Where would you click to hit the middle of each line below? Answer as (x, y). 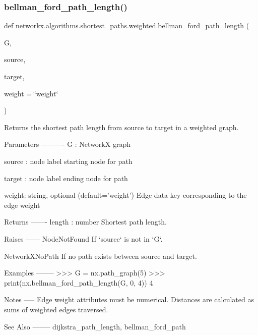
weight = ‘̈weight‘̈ (31, 93)
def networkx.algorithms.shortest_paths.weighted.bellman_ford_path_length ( (127, 25)
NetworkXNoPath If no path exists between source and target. (101, 256)
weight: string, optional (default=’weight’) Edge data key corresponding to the (125, 195)
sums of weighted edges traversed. (56, 309)
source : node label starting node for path (68, 161)
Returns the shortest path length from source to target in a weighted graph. (121, 127)
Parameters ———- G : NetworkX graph (67, 144)
